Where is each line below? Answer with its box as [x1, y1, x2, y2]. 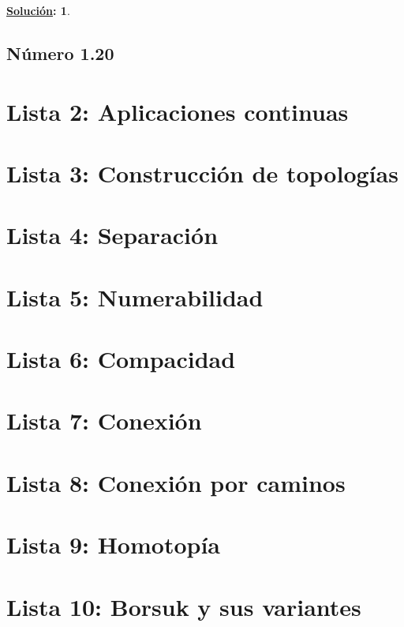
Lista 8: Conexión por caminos [6, 466, 346, 498]
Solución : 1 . [6, 2, 70, 18]
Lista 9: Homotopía [6, 528, 220, 561]
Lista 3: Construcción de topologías [6, 156, 398, 189]
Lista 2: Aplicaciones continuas [6, 95, 349, 127]
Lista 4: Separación [6, 219, 219, 251]
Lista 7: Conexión [6, 404, 202, 437]
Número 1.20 [6, 40, 114, 65]
